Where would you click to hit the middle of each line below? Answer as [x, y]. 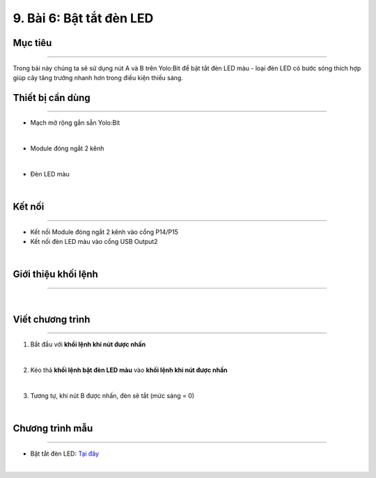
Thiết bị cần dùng [52, 98]
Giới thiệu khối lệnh [56, 274]
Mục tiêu [32, 43]
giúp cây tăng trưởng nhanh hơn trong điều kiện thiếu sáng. [98, 77]
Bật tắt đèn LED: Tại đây [65, 454]
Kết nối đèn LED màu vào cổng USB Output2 [94, 242]
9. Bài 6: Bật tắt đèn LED [83, 18]
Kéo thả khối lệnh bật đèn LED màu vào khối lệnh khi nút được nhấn [129, 370]
